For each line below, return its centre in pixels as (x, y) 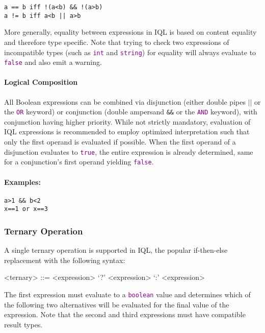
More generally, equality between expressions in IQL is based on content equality (130, 32)
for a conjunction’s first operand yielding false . (79, 162)
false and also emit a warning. (53, 62)
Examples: (22, 182)
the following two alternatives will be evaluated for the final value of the (117, 304)
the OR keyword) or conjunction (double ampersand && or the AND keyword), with (131, 112)
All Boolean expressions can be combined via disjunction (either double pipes (125, 101)
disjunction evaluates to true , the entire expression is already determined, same (129, 151)
